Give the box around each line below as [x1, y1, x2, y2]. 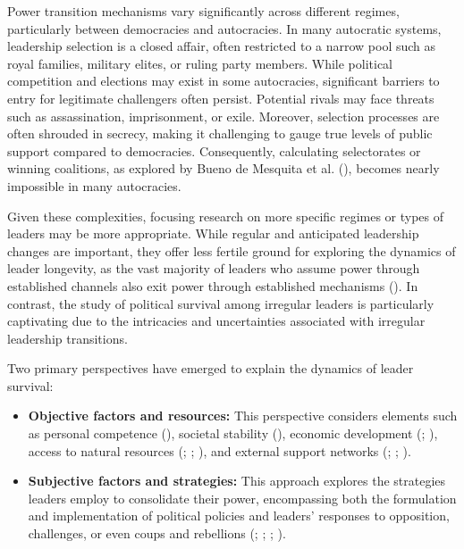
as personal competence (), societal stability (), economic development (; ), [28, 424, 438, 443]
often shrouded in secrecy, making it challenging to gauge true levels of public [7, 124, 433, 143]
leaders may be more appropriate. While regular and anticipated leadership [7, 224, 419, 243]
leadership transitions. [7, 329, 128, 347]
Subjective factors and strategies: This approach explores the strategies [28, 471, 446, 490]
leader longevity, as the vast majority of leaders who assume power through [7, 259, 420, 278]
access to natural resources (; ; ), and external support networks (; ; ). [28, 441, 411, 460]
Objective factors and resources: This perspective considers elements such [28, 406, 458, 425]
